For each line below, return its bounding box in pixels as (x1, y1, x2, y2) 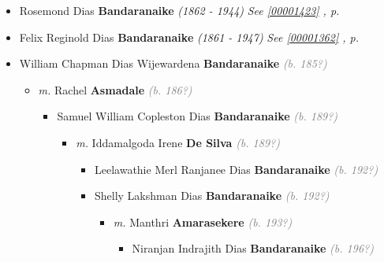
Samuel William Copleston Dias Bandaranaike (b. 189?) (57, 108, 338, 124)
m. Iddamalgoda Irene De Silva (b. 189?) (76, 134, 280, 150)
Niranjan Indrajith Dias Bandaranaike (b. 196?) (132, 240, 374, 256)
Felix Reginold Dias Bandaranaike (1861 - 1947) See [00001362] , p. (19, 28, 359, 45)
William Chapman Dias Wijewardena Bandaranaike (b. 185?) (19, 55, 327, 72)
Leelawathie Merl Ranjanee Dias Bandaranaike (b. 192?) (94, 161, 378, 177)
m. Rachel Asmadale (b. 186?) (38, 81, 192, 98)
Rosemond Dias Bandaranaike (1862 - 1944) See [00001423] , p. (19, 2, 340, 18)
